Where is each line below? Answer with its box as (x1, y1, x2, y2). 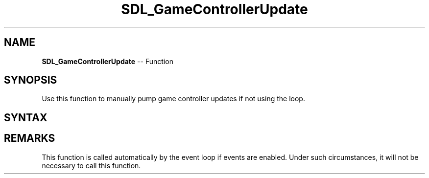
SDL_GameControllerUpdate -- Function (42, 57, 173, 66)
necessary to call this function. (42, 161, 141, 170)
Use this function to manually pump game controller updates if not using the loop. (42, 94, 305, 103)
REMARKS (4, 132, 55, 145)
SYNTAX (4, 111, 48, 124)
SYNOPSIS (4, 74, 57, 87)
